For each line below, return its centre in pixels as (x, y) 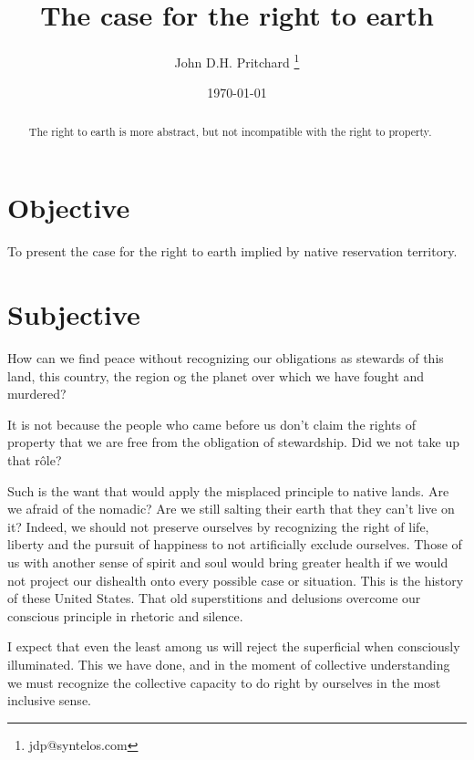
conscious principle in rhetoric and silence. (125, 615)
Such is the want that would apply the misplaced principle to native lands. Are (228, 490)
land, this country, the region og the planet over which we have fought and (216, 375)
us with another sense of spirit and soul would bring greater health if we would (228, 562)
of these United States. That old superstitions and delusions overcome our (214, 598)
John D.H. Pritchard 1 (237, 61)
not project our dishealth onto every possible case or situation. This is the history (236, 580)
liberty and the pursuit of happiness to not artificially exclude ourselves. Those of (235, 544)
